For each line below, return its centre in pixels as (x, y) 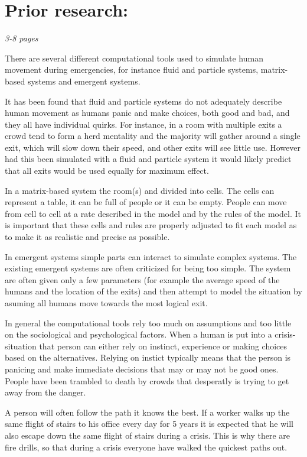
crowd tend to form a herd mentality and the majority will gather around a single (153, 136)
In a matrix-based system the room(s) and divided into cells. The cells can (140, 190)
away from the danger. (45, 392)
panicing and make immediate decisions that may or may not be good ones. (142, 369)
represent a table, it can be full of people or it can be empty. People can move (146, 202)
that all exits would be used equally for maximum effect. (107, 171)
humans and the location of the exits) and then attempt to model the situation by (153, 291)
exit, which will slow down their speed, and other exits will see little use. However (153, 147)
